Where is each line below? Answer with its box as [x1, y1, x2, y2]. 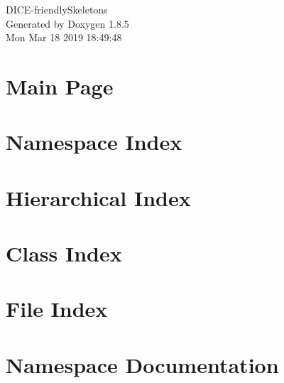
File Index [6, 294, 108, 323]
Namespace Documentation [6, 350, 279, 379]
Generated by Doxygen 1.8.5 [6, 16, 129, 31]
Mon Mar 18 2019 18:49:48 [6, 30, 122, 45]
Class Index [6, 239, 122, 268]
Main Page [6, 71, 114, 100]
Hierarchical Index [6, 183, 191, 212]
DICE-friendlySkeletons [6, 2, 108, 16]
